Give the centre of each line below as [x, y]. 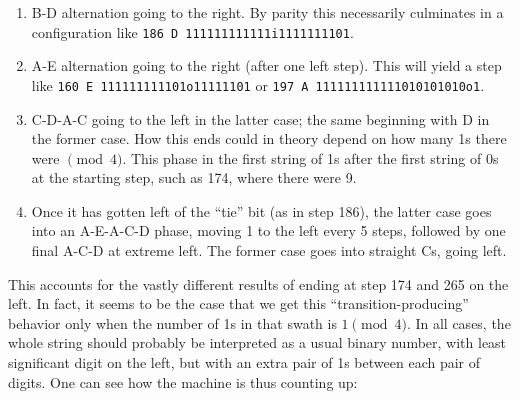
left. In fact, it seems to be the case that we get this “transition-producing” [238, 303]
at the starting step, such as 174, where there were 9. [194, 177]
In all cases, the [463, 322]
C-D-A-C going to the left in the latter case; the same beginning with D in [260, 118]
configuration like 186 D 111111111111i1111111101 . [192, 31]
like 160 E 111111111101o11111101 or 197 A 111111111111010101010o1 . [258, 84]
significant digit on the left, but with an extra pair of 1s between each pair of [244, 362]
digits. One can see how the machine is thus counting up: [183, 381]
